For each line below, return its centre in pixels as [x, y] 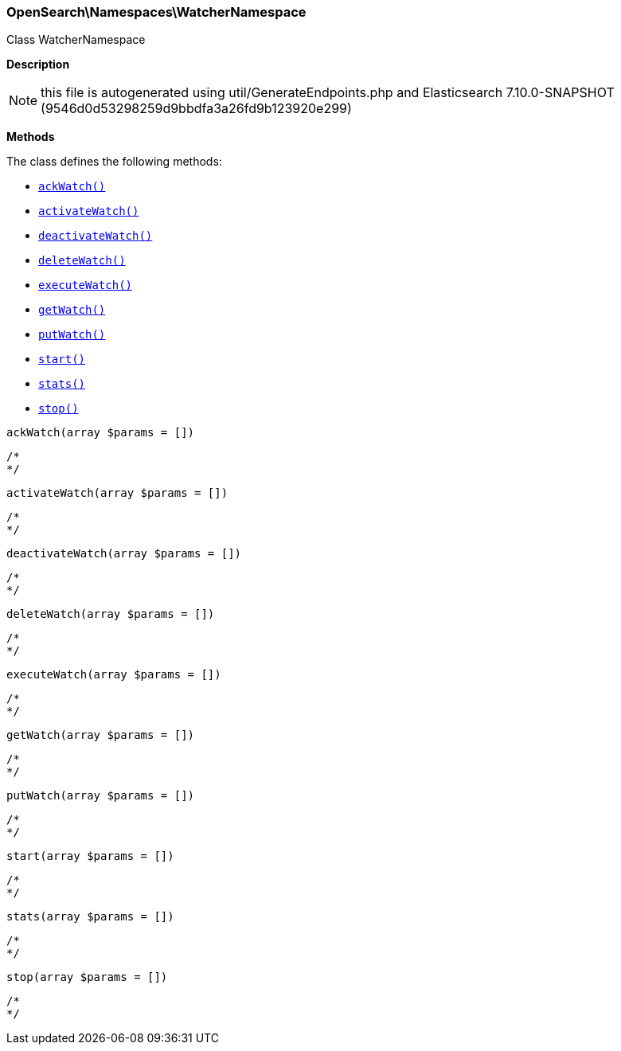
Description [38, 64]
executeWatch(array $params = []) [114, 675]
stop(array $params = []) [87, 977]
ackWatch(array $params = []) [101, 433]
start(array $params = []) [90, 856]
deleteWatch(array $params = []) [111, 614]
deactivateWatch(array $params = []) [124, 554]
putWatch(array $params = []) [101, 796]
